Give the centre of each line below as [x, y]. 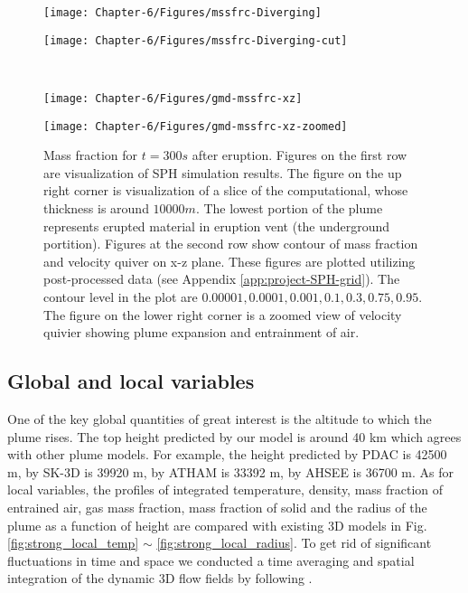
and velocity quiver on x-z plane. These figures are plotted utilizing [229, 261]
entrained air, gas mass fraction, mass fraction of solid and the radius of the [217, 507]
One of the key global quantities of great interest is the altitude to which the [220, 418]
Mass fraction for [91, 155]
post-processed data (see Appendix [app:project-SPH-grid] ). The [222, 279]
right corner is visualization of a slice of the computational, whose [226, 190]
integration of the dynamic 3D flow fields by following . [160, 578]
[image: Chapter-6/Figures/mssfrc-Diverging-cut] [196, 40]
